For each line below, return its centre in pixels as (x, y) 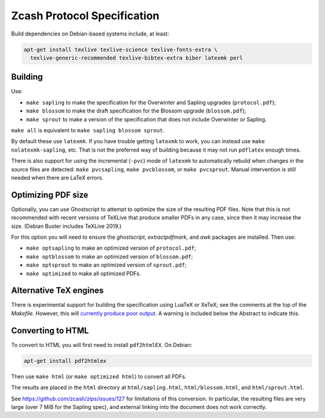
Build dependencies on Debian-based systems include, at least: (90, 34)
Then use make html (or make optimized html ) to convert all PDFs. (99, 377)
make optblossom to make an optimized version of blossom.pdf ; (110, 256)
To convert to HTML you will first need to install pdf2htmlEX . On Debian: (102, 345)
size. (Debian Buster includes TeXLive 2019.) (66, 226)
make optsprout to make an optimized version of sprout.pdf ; (106, 265)
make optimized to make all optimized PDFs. (84, 273)
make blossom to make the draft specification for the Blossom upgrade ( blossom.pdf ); (136, 111)
